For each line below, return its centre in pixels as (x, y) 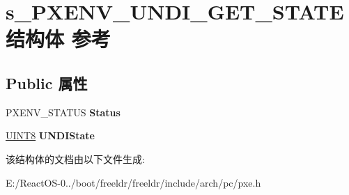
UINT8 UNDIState (50, 135)
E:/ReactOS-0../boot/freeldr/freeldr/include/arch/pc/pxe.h (133, 182)
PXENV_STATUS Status (63, 112)
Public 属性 (47, 83)
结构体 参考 (58, 39)
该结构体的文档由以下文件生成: (75, 158)
